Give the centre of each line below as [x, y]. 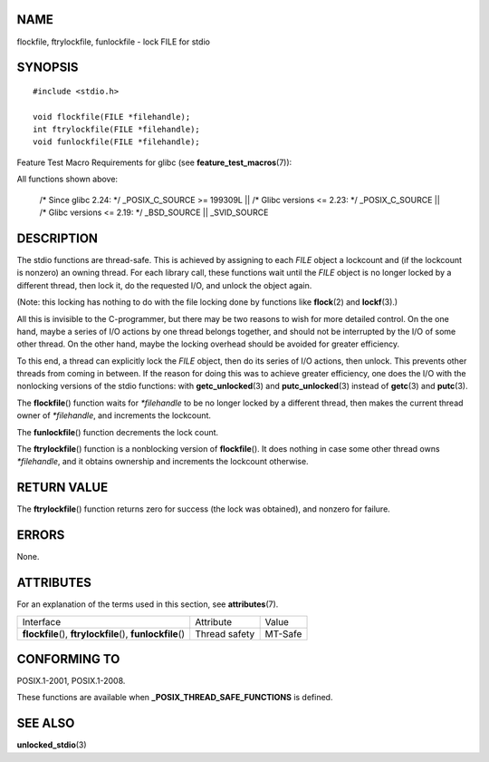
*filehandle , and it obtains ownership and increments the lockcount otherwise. [163, 462]
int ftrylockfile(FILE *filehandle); [117, 130]
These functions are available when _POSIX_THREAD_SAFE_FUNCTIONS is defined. [175, 698]
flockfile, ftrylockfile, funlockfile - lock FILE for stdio [113, 42]
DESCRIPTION [58, 238]
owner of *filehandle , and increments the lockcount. [114, 415]
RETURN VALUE [62, 488]
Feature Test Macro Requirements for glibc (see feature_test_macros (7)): [154, 162]
